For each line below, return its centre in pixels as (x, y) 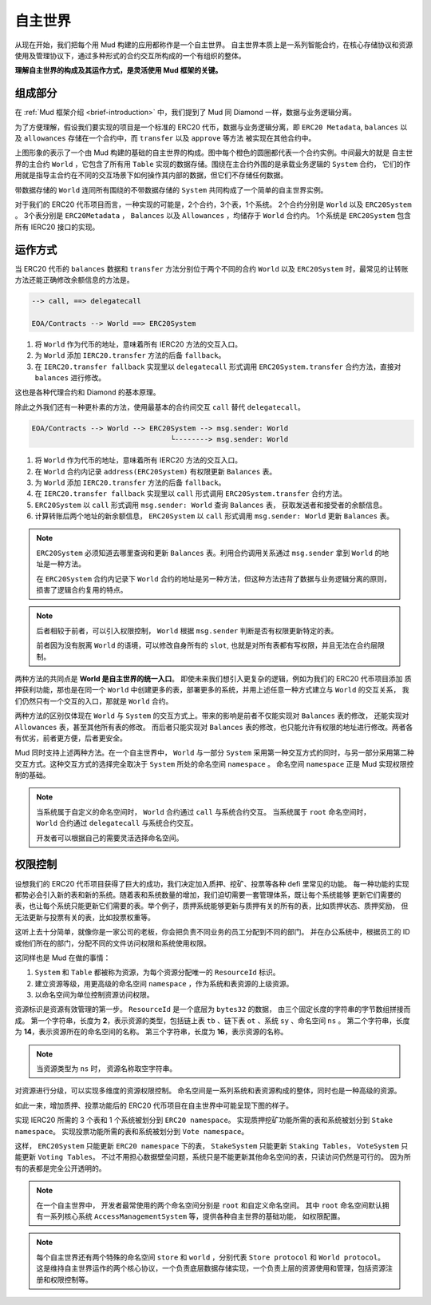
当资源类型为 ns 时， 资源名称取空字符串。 (107, 1069)
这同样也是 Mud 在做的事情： (63, 958)
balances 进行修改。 (70, 377)
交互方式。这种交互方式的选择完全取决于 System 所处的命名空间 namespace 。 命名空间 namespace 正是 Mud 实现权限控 (214, 764)
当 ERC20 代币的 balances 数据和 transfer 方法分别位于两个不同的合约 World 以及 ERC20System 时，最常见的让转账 (212, 268)
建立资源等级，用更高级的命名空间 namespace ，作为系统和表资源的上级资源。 (164, 983)
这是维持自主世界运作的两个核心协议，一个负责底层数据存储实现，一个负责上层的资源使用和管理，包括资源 (211, 1268)
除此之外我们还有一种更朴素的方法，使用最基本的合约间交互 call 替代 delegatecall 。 (160, 407)
